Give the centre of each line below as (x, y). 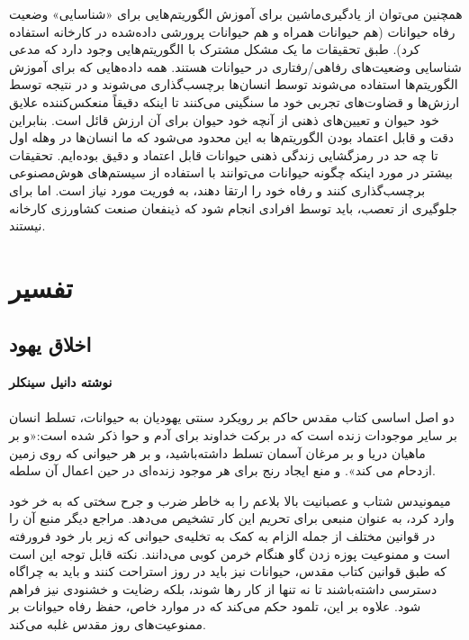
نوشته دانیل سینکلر (61, 382)
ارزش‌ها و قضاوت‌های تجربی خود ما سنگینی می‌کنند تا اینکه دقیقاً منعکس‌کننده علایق (234, 101)
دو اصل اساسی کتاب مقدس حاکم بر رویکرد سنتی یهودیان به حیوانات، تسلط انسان (232, 417)
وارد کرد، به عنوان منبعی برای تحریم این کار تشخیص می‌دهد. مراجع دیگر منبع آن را (232, 518)
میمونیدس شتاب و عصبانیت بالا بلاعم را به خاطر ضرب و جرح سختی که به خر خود (230, 500)
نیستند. (27, 225)
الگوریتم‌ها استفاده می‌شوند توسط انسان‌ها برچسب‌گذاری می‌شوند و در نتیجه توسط (234, 84)
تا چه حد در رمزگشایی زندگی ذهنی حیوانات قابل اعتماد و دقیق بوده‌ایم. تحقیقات (224, 154)
